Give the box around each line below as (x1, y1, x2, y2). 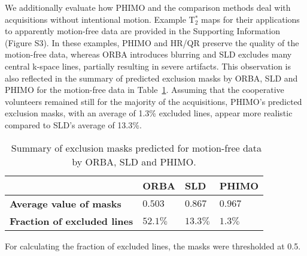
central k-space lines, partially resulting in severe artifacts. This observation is (5, 59, 291, 72)
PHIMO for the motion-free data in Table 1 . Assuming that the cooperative (5, 83, 284, 96)
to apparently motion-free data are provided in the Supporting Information (5, 25, 280, 37)
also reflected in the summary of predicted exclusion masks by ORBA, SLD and (5, 71, 298, 84)
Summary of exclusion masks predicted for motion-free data (11, 140, 262, 155)
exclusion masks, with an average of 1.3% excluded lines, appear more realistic (5, 107, 293, 119)
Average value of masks (10, 196, 121, 210)
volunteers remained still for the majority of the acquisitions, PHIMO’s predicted (5, 95, 302, 107)
